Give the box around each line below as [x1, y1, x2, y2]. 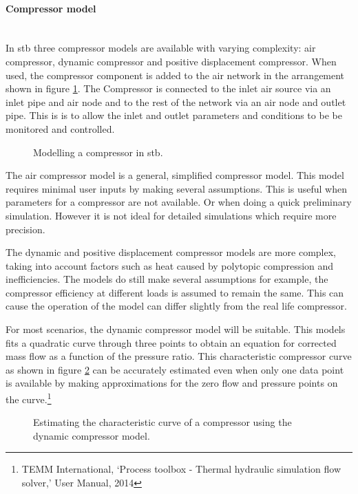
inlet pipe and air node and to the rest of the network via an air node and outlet [6, 94, 346, 109]
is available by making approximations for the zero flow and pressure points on [6, 376, 338, 390]
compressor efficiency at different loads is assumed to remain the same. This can [6, 285, 344, 299]
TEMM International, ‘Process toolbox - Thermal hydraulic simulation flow [21, 462, 341, 476]
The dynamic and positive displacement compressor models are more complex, [6, 245, 336, 259]
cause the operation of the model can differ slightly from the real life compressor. [6, 299, 347, 313]
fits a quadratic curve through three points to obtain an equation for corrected [6, 335, 337, 350]
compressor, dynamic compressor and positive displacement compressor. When [6, 54, 337, 68]
